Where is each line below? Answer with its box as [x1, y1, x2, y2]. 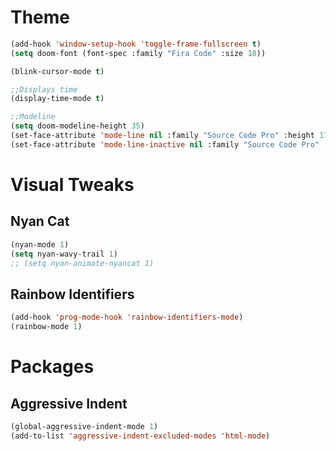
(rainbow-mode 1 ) [10, 322, 83, 332]
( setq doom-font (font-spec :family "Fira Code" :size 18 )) [10, 48, 267, 58]
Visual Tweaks [10, 174, 135, 196]
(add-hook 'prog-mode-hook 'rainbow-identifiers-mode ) [10, 312, 244, 323]
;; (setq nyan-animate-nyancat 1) [10, 258, 155, 268]
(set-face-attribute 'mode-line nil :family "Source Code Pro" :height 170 [10, 131, 333, 141]
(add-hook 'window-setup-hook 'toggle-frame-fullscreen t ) [10, 39, 262, 49]
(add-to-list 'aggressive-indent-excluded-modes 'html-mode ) [10, 431, 271, 441]
